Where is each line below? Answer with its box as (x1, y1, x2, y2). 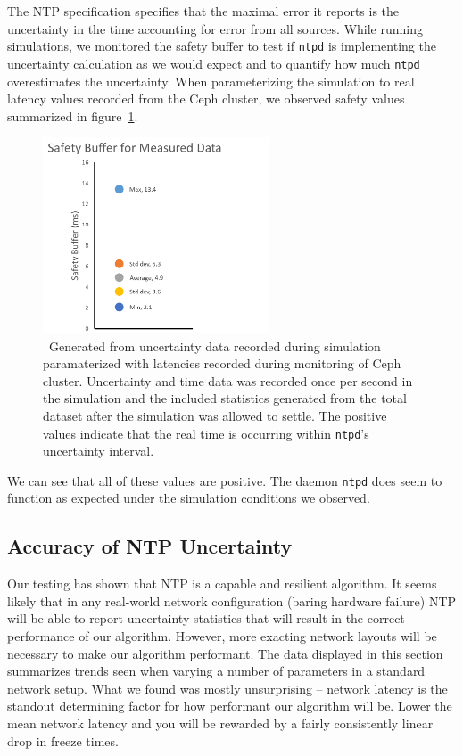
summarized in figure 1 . (7, 106, 138, 125)
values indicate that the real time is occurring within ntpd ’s (43, 423, 369, 442)
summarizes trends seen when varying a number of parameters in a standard (7, 661, 426, 680)
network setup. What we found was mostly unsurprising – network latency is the (7, 678, 448, 697)
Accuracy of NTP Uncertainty (7, 532, 293, 560)
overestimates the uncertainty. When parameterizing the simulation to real (7, 71, 415, 90)
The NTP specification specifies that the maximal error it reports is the (7, 2, 400, 20)
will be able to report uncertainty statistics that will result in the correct (7, 609, 405, 628)
